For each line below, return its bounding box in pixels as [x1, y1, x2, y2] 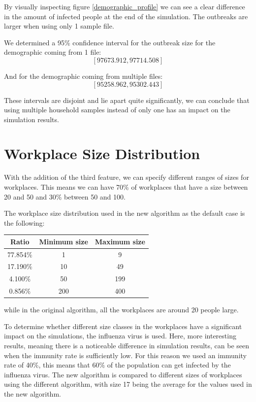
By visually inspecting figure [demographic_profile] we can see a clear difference [4, 1, 245, 11]
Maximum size [95, 236, 145, 246]
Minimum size [39, 236, 88, 246]
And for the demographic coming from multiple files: [4, 70, 163, 81]
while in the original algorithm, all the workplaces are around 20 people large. [4, 304, 239, 315]
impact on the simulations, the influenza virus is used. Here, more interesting [4, 331, 236, 341]
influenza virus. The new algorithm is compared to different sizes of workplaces [4, 369, 242, 379]
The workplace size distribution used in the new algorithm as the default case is [4, 208, 245, 218]
